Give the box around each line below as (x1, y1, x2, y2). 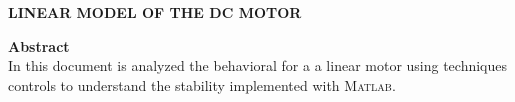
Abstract (8, 35, 70, 56)
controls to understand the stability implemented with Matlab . (8, 74, 396, 95)
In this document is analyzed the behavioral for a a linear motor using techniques (8, 55, 508, 76)
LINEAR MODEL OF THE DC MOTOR (8, 2, 302, 22)
